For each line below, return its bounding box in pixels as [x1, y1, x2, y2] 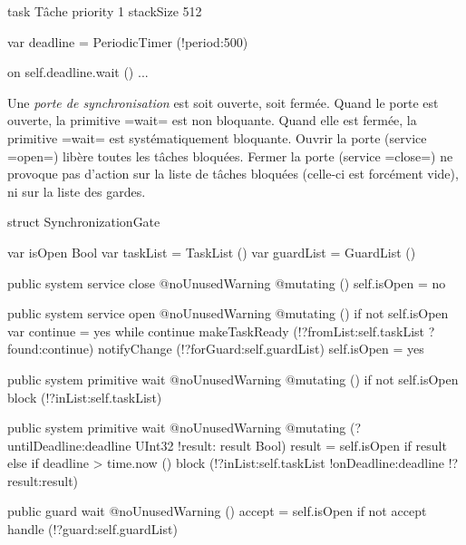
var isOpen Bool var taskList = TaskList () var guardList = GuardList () [7, 242, 416, 261]
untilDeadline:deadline [7, 435, 131, 454]
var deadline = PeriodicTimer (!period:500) [7, 32, 248, 51]
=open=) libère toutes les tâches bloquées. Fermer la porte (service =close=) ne [7, 146, 453, 165]
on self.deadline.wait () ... [7, 63, 149, 82]
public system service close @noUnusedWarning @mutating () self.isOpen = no [7, 273, 446, 292]
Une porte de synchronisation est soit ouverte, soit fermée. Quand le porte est [7, 92, 439, 112]
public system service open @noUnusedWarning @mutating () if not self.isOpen [7, 304, 449, 323]
